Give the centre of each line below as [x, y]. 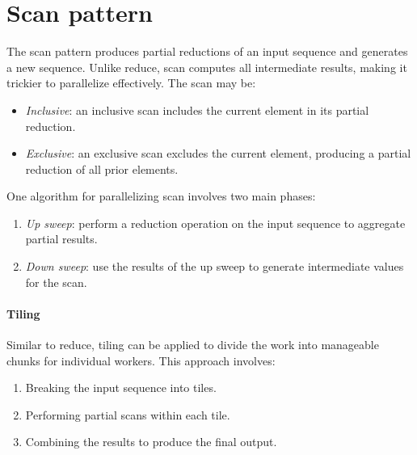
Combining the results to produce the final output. [151, 442]
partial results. [61, 239]
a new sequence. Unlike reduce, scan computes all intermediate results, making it [207, 67]
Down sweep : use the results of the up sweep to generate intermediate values [215, 266]
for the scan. [56, 282]
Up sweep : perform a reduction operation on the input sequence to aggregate [215, 223]
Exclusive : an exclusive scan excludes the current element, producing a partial [218, 153]
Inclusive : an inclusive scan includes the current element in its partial [197, 110]
